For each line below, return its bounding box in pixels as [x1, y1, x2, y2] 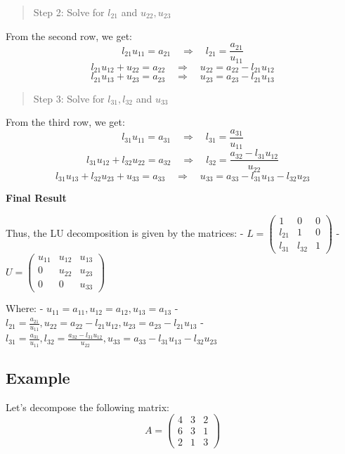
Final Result [6, 190, 67, 205]
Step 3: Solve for [33, 91, 105, 105]
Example [6, 366, 70, 388]
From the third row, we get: [6, 115, 125, 129]
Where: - [6, 301, 44, 316]
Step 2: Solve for [33, 5, 105, 19]
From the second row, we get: [6, 28, 132, 43]
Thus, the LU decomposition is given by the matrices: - [6, 225, 244, 240]
